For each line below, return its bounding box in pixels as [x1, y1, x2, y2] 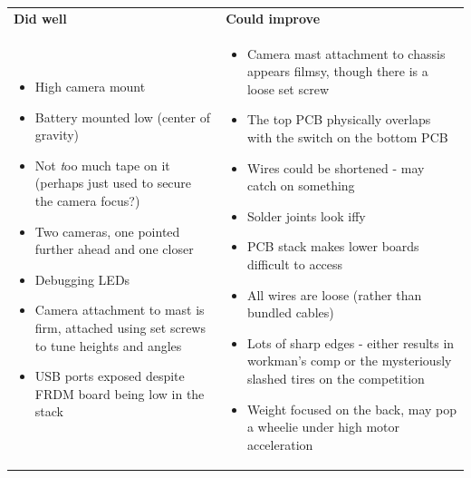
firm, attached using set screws [34, 317, 206, 337]
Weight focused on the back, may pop [246, 399, 457, 418]
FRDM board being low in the [34, 384, 205, 403]
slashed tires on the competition [246, 368, 425, 387]
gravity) [34, 125, 80, 144]
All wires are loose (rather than [246, 285, 422, 304]
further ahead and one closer [34, 239, 194, 259]
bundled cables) [246, 303, 334, 322]
